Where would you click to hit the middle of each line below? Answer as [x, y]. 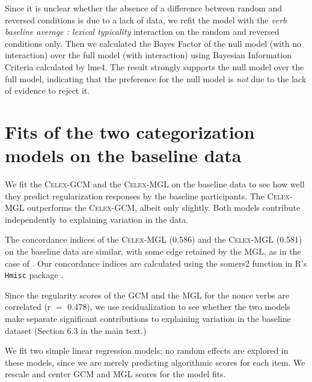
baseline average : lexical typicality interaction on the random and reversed [142, 32]
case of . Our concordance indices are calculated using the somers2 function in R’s [156, 263]
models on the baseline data [123, 155]
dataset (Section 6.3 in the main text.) [76, 330]
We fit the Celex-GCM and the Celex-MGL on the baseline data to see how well [155, 184]
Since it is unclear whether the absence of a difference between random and [144, 8]
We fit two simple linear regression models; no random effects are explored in [147, 350]
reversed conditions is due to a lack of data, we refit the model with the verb [146, 20]
